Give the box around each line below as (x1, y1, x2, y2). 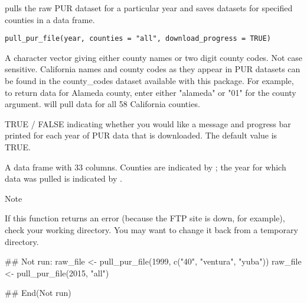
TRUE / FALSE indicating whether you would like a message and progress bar (5, 117, 291, 130)
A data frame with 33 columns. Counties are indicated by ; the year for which (5, 160, 286, 173)
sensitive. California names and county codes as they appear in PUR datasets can (5, 63, 301, 75)
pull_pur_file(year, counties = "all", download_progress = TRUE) (5, 34, 272, 43)
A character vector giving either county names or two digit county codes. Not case (5, 51, 302, 63)
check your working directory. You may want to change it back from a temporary (5, 223, 298, 236)
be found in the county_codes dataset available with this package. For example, (5, 75, 294, 87)
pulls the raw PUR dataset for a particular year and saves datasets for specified (5, 2, 293, 14)
